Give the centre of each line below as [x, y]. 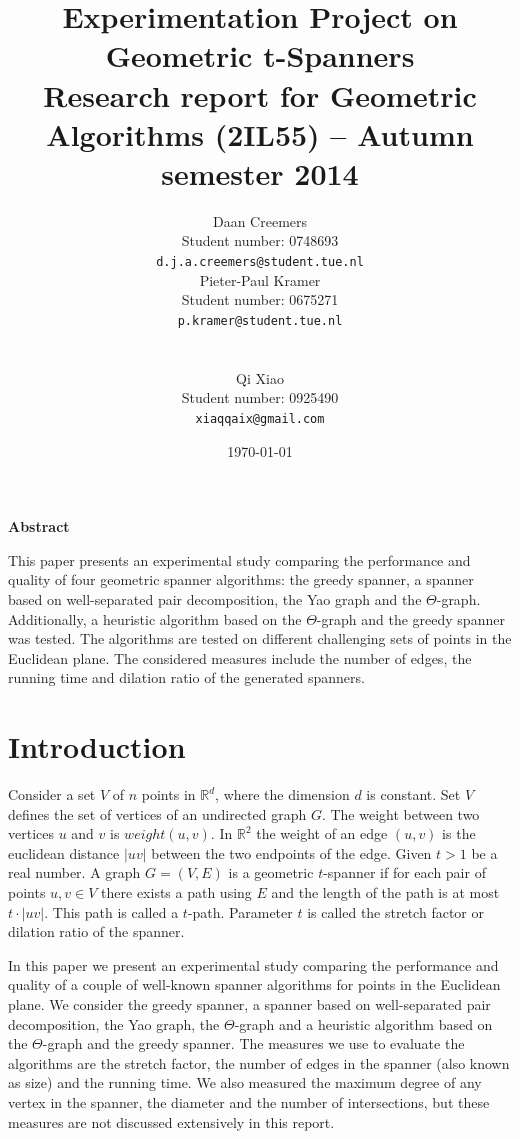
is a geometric [271, 872]
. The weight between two [400, 813]
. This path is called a [111, 911]
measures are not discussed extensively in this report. [171, 1121]
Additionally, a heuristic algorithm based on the [155, 618]
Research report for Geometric [260, 94]
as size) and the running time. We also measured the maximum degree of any [245, 1082]
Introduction [97, 746]
